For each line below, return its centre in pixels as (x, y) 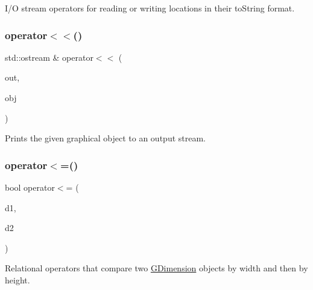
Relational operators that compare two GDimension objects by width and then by (156, 268)
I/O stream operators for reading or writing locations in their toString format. (150, 8)
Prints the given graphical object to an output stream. (105, 138)
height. (17, 279)
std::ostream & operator (49, 57)
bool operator (30, 187)
